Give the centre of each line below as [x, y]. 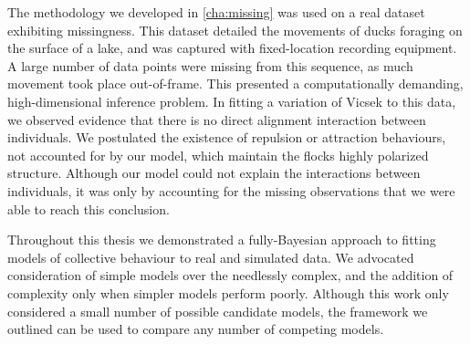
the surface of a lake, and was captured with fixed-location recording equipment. [232, 48]
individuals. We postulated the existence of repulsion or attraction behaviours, [227, 137]
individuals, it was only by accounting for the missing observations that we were [231, 190]
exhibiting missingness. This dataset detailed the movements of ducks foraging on [235, 30]
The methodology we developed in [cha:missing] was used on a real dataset [216, 12]
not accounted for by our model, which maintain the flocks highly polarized [218, 155]
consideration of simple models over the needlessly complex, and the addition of [230, 275]
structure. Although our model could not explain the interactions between [214, 173]
